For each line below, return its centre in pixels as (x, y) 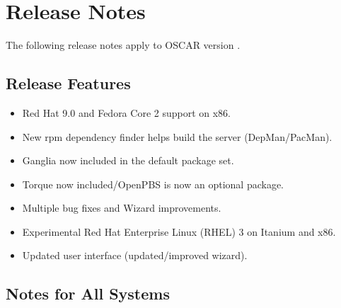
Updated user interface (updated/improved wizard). (135, 255)
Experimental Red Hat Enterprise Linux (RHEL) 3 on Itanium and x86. (179, 231)
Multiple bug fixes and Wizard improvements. (122, 208)
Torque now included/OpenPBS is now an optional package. (153, 184)
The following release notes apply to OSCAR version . (123, 45)
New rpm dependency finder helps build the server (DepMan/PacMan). (177, 136)
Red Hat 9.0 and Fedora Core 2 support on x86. (127, 112)
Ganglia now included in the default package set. (128, 160)
